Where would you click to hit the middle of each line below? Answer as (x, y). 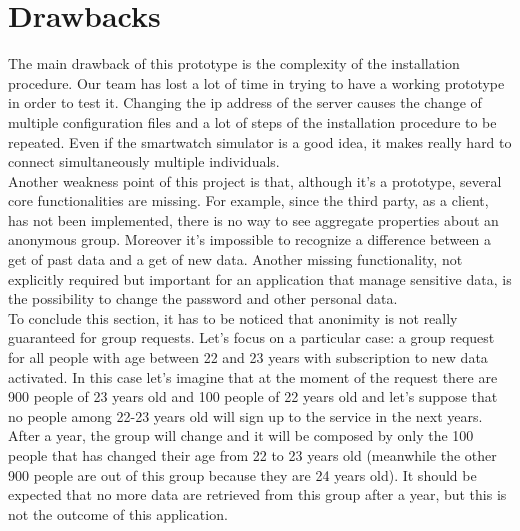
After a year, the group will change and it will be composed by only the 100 (241, 435)
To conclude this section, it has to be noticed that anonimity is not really (233, 317)
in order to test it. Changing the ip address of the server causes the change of (245, 102)
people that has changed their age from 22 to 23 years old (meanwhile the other (252, 455)
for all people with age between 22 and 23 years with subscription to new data (248, 357)
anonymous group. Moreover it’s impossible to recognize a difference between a (250, 239)
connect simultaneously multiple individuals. (144, 161)
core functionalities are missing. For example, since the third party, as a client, (248, 200)
